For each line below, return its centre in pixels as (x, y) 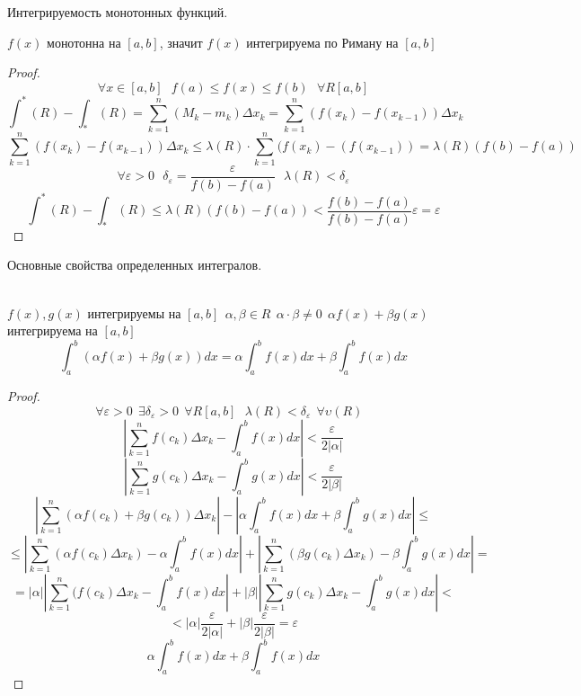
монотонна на (84, 42)
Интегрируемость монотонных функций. (118, 12)
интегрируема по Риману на (322, 42)
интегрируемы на (134, 312)
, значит (181, 42)
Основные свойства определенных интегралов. (135, 265)
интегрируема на (53, 330)
